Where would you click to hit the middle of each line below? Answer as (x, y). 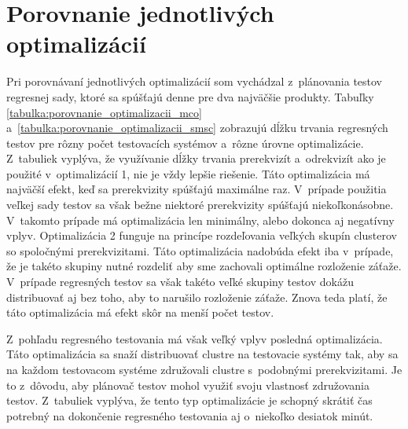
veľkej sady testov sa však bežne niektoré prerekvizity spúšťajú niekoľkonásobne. (200, 205)
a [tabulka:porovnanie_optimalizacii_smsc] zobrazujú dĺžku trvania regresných (197, 128)
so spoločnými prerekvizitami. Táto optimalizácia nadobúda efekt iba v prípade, (200, 250)
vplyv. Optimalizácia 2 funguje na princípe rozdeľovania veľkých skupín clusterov (202, 235)
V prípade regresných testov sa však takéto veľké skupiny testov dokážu (180, 282)
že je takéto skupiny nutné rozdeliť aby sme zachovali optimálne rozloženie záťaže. (204, 266)
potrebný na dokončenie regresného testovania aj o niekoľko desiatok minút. (190, 415)
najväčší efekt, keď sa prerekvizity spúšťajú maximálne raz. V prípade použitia (197, 189)
